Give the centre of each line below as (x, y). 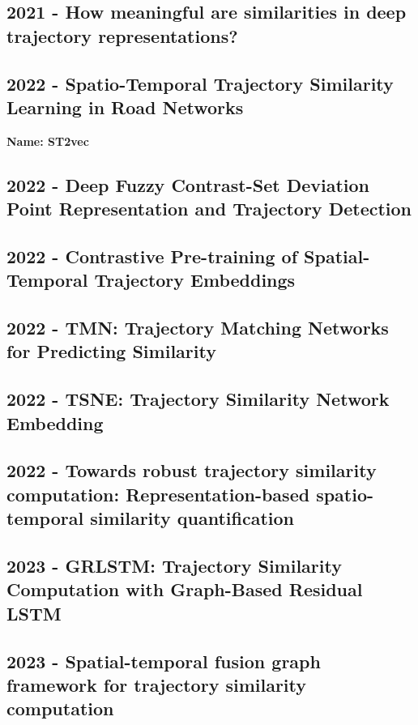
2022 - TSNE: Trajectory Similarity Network (198, 399)
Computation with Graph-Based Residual (185, 589)
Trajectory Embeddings (195, 280)
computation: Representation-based (158, 494)
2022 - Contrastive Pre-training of (152, 256)
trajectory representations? (122, 35)
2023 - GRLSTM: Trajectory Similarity (174, 565)
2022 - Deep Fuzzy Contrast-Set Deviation (188, 184)
